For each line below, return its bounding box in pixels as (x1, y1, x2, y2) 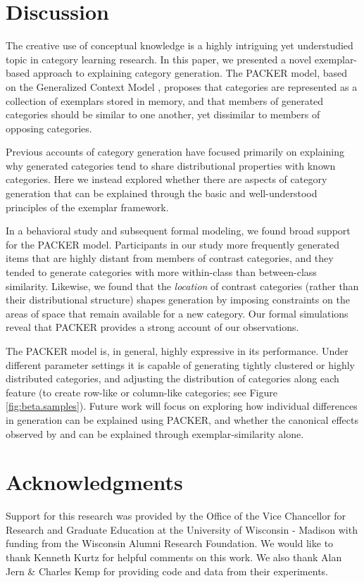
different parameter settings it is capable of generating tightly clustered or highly (6, 357, 355, 372)
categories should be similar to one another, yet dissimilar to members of (6, 107, 320, 122)
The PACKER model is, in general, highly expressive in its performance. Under (6, 344, 349, 358)
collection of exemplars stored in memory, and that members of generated (6, 93, 324, 108)
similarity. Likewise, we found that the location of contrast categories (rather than (6, 278, 359, 293)
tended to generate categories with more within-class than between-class (6, 265, 317, 280)
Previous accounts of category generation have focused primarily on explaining (6, 144, 344, 159)
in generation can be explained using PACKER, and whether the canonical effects (6, 412, 358, 427)
